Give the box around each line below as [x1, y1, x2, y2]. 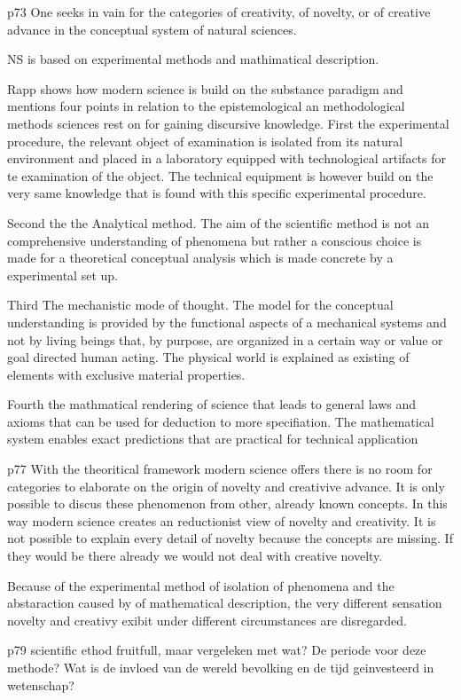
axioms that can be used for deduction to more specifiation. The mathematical [7, 412, 434, 430]
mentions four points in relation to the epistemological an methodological [7, 97, 405, 115]
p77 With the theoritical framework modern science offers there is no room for [7, 460, 433, 478]
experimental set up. [7, 265, 118, 284]
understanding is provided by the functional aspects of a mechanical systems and [7, 312, 447, 331]
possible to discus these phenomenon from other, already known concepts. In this [7, 494, 448, 513]
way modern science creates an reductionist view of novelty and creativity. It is [7, 511, 436, 530]
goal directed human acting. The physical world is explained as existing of [7, 348, 410, 366]
